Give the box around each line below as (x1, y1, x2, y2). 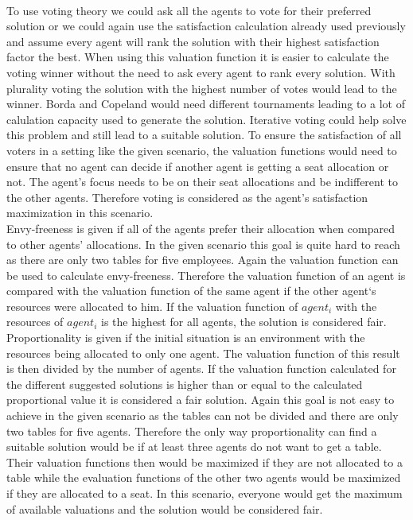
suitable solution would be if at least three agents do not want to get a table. (6, 438, 382, 455)
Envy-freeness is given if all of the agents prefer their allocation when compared (6, 219, 395, 236)
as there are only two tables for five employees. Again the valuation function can (6, 251, 399, 268)
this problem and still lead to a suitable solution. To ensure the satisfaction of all (6, 126, 402, 143)
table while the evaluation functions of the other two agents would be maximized (6, 469, 401, 486)
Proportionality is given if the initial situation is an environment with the (6, 329, 365, 346)
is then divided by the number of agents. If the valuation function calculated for (6, 360, 396, 377)
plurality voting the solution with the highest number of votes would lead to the (6, 80, 397, 96)
